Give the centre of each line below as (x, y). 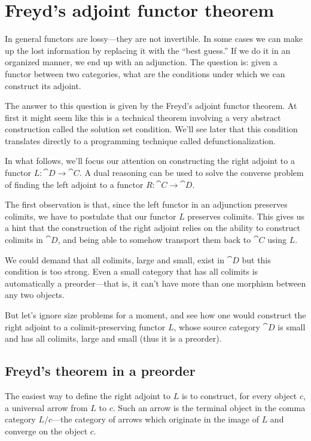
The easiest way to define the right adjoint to (88, 395)
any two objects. (35, 295)
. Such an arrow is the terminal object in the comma (209, 407)
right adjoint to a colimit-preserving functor (85, 326)
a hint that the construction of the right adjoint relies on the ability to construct (153, 228)
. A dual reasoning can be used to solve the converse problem (191, 173)
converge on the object (46, 431)
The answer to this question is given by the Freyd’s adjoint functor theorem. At (151, 106)
